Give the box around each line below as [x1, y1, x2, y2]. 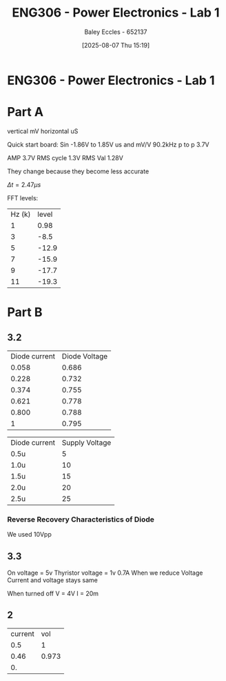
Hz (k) [10, 209, 31, 219]
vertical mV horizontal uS [7, 126, 79, 135]
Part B [7, 305, 43, 320]
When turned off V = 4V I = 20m [7, 589, 99, 597]
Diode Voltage [61, 351, 108, 361]
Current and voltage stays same [7, 575, 98, 584]
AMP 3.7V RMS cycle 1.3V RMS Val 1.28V [7, 153, 124, 162]
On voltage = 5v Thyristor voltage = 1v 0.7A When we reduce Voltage [7, 568, 203, 577]
